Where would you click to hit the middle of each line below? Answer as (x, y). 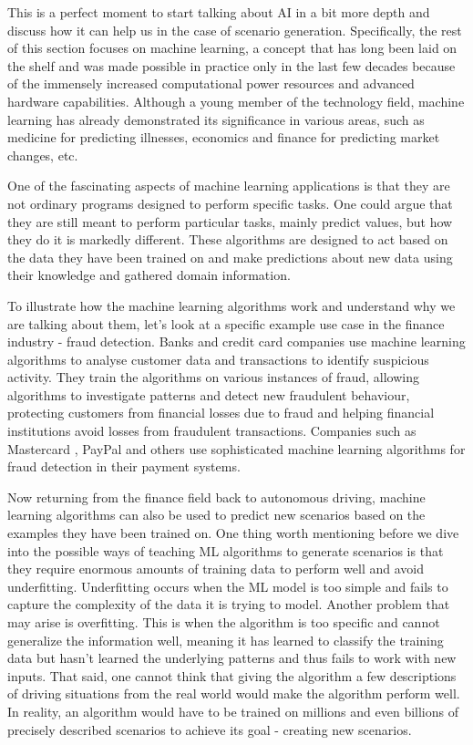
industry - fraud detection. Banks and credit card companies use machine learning (236, 341)
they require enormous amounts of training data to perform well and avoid (216, 569)
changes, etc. (43, 155)
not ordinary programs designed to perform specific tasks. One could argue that (230, 203)
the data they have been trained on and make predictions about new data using (230, 257)
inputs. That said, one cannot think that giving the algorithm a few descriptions (232, 675)
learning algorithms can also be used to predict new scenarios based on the (216, 515)
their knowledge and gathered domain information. (149, 275)
